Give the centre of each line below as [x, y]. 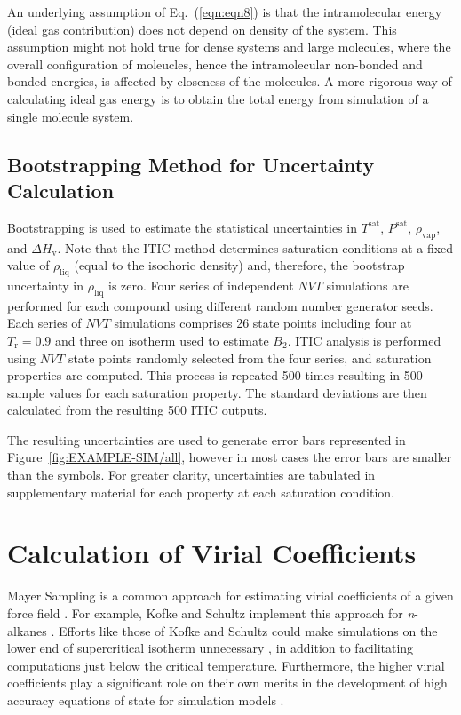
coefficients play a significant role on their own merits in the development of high [227, 683]
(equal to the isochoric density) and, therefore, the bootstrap [239, 265]
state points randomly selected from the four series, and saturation [250, 357]
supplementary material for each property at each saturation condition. [201, 492]
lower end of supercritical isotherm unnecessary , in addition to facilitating [211, 648]
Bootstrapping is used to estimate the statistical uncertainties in [182, 227]
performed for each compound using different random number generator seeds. [220, 305]
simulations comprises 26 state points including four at [263, 323]
